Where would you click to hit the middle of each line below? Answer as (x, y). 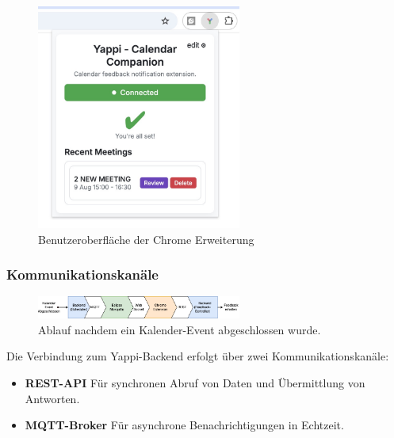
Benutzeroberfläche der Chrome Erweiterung (146, 239)
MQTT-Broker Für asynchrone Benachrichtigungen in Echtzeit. (184, 425)
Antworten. (52, 398)
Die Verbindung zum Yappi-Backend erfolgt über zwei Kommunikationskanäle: (198, 356)
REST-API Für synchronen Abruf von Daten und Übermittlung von (195, 382)
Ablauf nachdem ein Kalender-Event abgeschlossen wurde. (180, 329)
